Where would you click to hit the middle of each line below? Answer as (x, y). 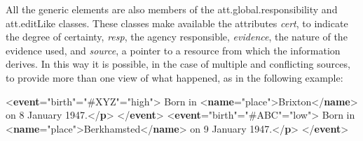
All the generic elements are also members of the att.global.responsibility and (172, 9)
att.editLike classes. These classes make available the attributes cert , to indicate (177, 23)
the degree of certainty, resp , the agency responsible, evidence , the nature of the (177, 37)
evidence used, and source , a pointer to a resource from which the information (173, 50)
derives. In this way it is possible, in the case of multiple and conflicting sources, (178, 64)
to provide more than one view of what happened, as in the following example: (174, 77)
